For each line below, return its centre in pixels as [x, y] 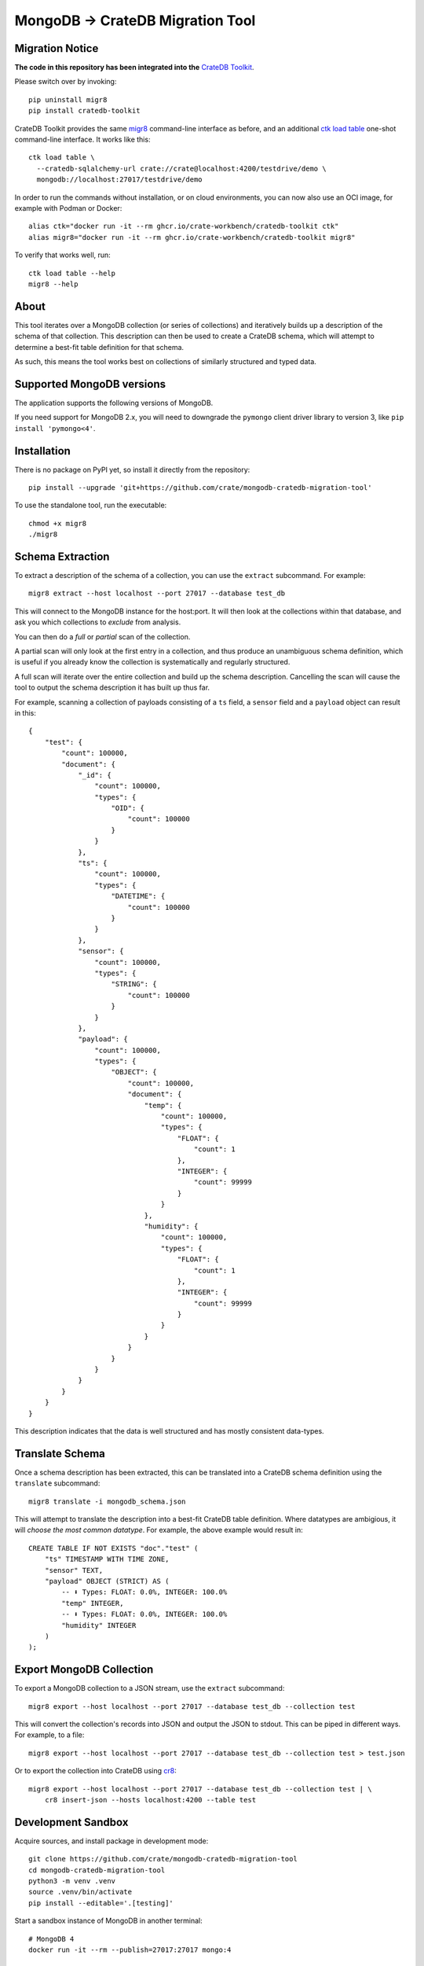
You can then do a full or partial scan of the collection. [102, 636]
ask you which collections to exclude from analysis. [98, 622]
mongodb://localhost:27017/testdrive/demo [120, 180]
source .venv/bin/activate [80, 1892]
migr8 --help [53, 284]
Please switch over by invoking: [66, 82]
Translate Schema [60, 1454]
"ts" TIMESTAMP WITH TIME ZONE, [107, 1559]
